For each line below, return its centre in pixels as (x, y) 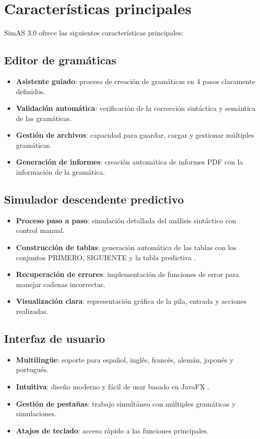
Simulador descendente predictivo (94, 199)
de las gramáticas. (44, 118)
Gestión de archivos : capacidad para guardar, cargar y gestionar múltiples (135, 135)
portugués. (32, 369)
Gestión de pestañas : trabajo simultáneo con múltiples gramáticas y (126, 403)
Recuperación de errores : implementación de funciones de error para (127, 274)
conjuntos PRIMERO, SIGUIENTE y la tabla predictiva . (106, 257)
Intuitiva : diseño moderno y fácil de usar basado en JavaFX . (113, 387)
